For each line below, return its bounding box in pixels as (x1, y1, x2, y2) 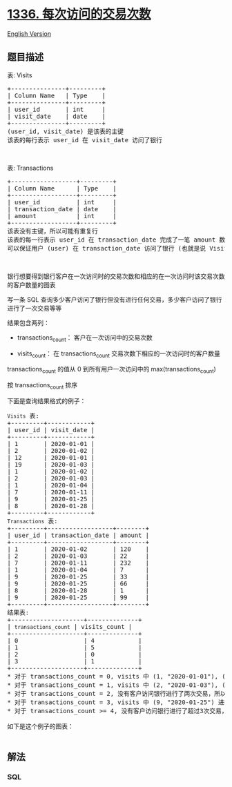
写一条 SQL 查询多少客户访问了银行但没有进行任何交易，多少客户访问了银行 (7, 295, 222, 304)
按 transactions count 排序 (7, 381, 78, 391)
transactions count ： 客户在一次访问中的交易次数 (17, 333, 153, 343)
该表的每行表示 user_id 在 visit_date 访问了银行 (7, 136, 163, 144)
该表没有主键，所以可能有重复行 (7, 227, 98, 235)
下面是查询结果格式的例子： (7, 396, 86, 405)
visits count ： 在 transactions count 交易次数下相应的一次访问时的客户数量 (17, 349, 221, 359)
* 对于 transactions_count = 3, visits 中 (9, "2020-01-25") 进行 (7, 698, 231, 706)
